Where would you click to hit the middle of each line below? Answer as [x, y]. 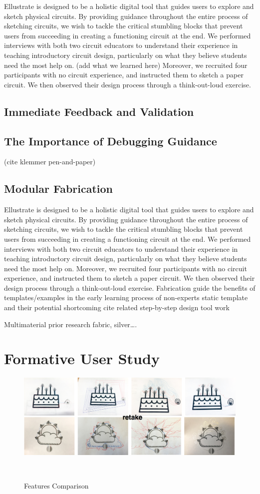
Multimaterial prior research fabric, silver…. [71, 324]
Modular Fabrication [59, 189]
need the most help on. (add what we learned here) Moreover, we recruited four [126, 65]
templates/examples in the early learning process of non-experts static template [126, 297]
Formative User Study [82, 358]
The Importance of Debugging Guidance [111, 141]
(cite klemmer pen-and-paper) [50, 162]
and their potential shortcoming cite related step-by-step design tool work [117, 307]
